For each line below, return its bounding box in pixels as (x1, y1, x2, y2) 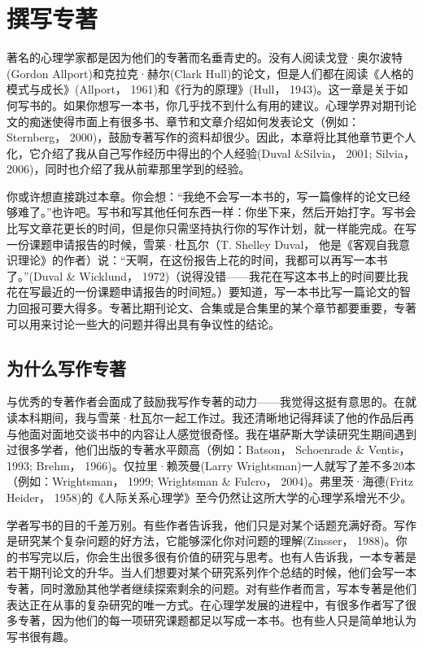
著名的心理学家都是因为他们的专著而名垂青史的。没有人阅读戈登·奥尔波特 (7, 49, 403, 66)
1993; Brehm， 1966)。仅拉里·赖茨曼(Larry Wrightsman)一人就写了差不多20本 (7, 456, 416, 473)
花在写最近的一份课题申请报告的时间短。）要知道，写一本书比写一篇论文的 (7, 283, 399, 300)
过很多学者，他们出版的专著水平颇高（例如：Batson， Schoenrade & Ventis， (7, 441, 411, 458)
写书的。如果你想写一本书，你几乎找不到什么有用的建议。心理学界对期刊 (17, 96, 405, 113)
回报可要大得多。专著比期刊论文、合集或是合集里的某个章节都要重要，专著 (17, 299, 416, 316)
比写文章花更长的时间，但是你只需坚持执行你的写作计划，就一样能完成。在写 (7, 220, 416, 237)
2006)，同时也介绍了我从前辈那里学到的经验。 (7, 160, 251, 177)
